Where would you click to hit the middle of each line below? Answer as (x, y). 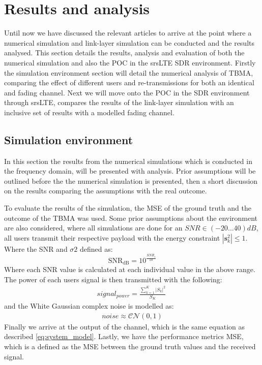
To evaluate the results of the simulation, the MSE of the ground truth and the (128, 208)
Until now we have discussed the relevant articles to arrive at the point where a (128, 33)
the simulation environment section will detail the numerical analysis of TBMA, (129, 72)
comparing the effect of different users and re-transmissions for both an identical (129, 82)
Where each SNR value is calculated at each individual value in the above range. (130, 269)
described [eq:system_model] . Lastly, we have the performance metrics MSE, (124, 336)
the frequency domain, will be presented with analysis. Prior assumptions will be (130, 171)
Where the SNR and (36, 248)
